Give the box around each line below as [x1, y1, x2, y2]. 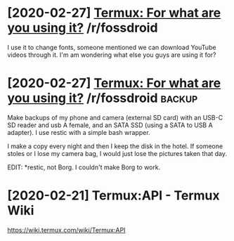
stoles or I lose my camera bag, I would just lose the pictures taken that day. [7, 149, 227, 157]
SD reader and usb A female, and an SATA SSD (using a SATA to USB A [7, 121, 213, 129]
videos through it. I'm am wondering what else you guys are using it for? [7, 51, 216, 59]
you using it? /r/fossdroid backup [7, 90, 198, 106]
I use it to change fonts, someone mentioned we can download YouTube [7, 43, 216, 51]
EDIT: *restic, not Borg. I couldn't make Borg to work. [7, 163, 161, 171]
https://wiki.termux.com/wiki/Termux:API [7, 226, 126, 234]
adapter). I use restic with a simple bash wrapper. [7, 128, 150, 136]
